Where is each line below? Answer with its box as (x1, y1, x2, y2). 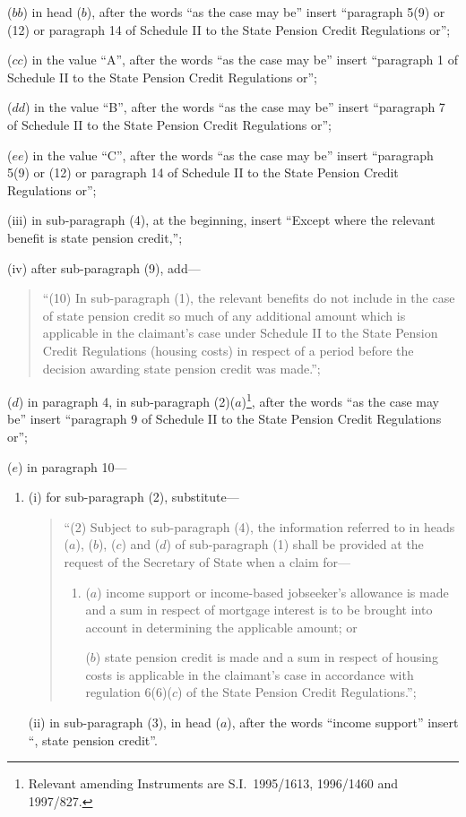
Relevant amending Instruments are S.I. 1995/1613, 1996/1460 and (28, 774, 399, 793)
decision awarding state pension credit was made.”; (42, 358, 321, 377)
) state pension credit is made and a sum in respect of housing (95, 648, 438, 666)
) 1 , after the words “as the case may (241, 390, 439, 410)
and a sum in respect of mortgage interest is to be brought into (85, 600, 433, 619)
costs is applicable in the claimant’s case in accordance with (85, 665, 414, 684)
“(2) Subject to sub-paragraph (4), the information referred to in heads (64, 517, 455, 536)
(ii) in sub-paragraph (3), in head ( (28, 713, 220, 732)
